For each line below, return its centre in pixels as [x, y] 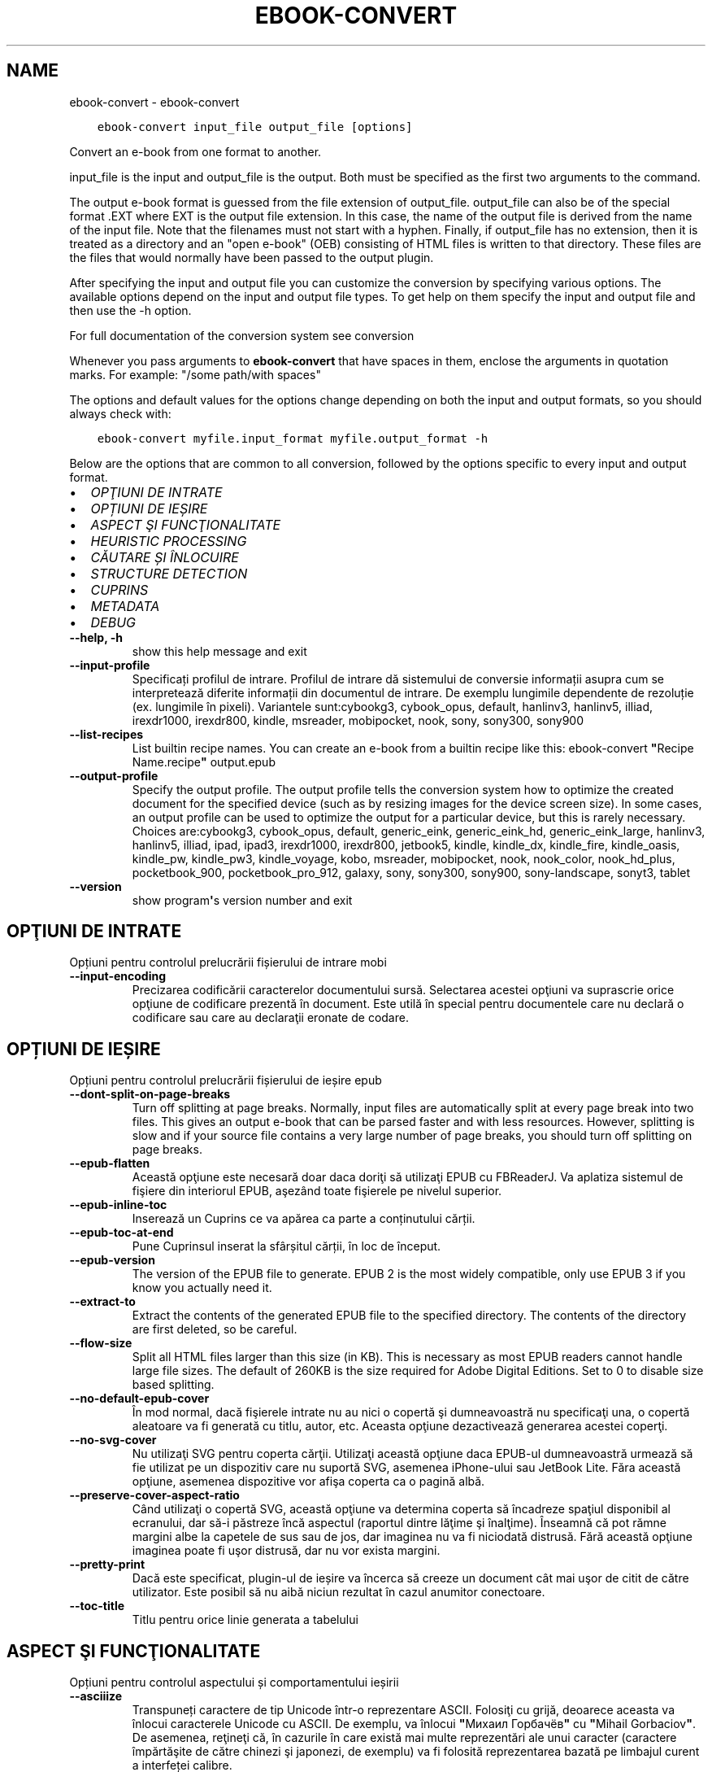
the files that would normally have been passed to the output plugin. [252, 257]
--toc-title [97, 1606]
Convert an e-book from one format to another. [195, 151]
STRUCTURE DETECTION [169, 573]
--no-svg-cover [113, 1440]
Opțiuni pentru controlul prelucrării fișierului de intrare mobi [228, 962]
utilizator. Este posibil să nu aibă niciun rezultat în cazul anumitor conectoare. [339, 1592]
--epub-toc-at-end [122, 1233]
